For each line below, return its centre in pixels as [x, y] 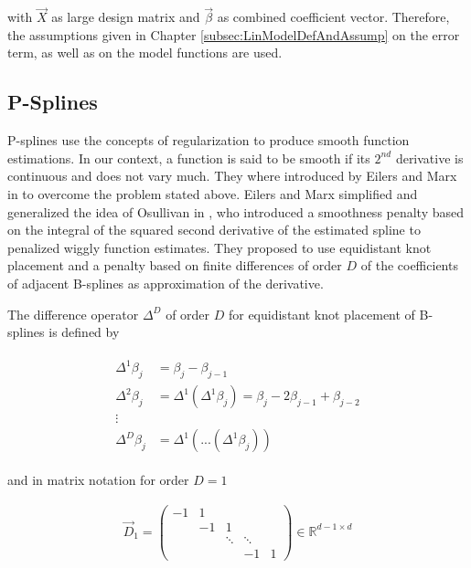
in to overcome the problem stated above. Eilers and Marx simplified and [213, 193]
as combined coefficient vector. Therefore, [333, 17]
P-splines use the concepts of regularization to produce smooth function [209, 140]
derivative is [429, 158]
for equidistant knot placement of [321, 314]
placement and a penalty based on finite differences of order [175, 265]
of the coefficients [409, 265]
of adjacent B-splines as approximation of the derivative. [166, 283]
